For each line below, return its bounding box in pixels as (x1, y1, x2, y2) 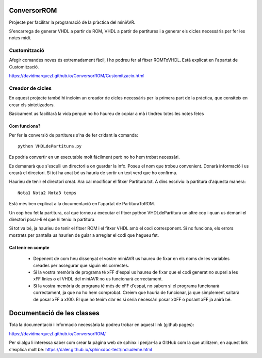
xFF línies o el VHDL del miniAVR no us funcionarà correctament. (33, 276, 163, 282)
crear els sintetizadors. (9, 102, 55, 108)
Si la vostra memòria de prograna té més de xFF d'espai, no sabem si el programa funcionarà (33, 283, 220, 289)
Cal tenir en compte (9, 244, 49, 250)
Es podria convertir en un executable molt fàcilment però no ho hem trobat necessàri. (9, 154, 180, 160)
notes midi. (9, 35, 32, 41)
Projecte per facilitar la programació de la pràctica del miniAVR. (9, 19, 136, 25)
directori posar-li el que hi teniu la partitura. (9, 216, 96, 223)
